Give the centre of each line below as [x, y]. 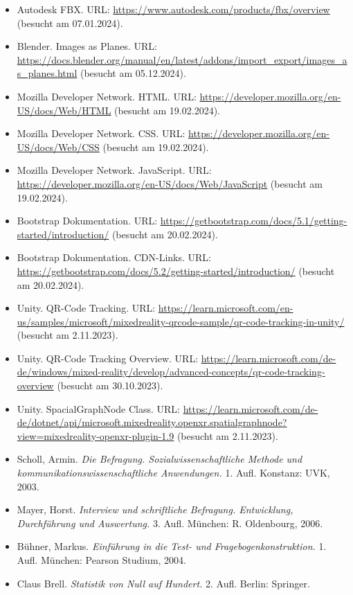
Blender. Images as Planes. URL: [87, 46]
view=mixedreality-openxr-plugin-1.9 [96, 435]
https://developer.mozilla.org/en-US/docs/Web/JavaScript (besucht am [170, 183]
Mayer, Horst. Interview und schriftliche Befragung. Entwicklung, [155, 509]
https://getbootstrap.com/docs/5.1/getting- [254, 221]
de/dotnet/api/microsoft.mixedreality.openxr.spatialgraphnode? [152, 422]
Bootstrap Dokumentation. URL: [87, 221]
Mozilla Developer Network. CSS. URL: [101, 133]
